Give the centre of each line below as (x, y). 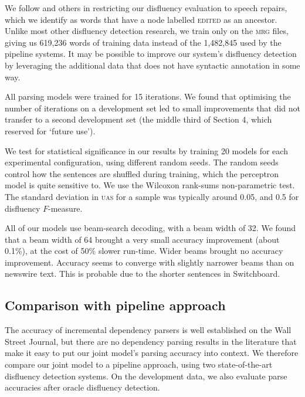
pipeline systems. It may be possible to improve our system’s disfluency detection (151, 54)
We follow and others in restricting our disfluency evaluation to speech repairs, (146, 8)
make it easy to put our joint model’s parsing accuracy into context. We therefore (152, 353)
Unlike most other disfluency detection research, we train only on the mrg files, (147, 31)
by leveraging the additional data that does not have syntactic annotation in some (152, 65)
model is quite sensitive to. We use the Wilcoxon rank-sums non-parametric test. (150, 185)
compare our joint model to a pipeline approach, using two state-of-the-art (139, 364)
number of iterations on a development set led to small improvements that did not (153, 108)
